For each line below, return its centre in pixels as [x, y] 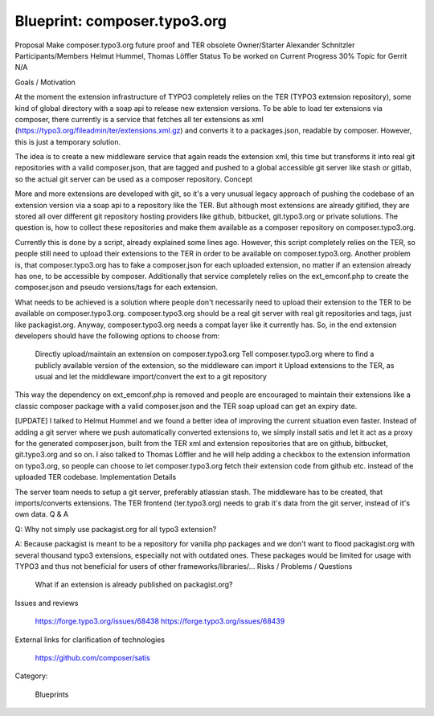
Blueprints [52, 694]
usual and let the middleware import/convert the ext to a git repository [151, 377]
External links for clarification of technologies [90, 640]
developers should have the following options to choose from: [117, 335]
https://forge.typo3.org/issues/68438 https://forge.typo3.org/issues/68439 [160, 621]
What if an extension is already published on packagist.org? [134, 585]
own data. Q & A [41, 514]
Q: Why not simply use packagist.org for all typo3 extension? [116, 529]
